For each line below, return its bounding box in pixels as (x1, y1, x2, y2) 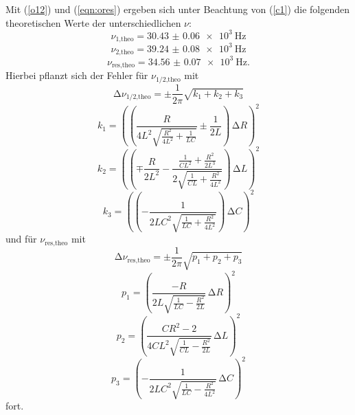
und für (5, 232, 37, 246)
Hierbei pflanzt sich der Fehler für (5, 68, 148, 82)
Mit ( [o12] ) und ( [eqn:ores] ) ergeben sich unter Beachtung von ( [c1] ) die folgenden (5, 2, 350, 16)
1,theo (115, 36, 134, 43)
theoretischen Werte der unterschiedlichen (5, 15, 181, 30)
